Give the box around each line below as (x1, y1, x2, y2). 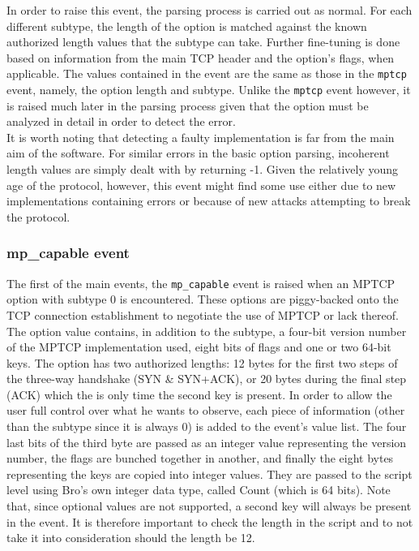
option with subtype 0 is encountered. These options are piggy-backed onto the (6, 291, 399, 308)
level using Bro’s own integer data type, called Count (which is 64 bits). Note (6, 481, 391, 498)
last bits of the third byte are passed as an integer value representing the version (6, 433, 407, 450)
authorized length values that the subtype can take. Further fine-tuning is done (6, 33, 400, 50)
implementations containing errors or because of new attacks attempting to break (6, 192, 411, 209)
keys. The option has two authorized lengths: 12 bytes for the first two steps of (6, 354, 398, 371)
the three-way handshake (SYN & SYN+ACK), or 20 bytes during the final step (6, 370, 407, 387)
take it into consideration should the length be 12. (6, 529, 255, 546)
